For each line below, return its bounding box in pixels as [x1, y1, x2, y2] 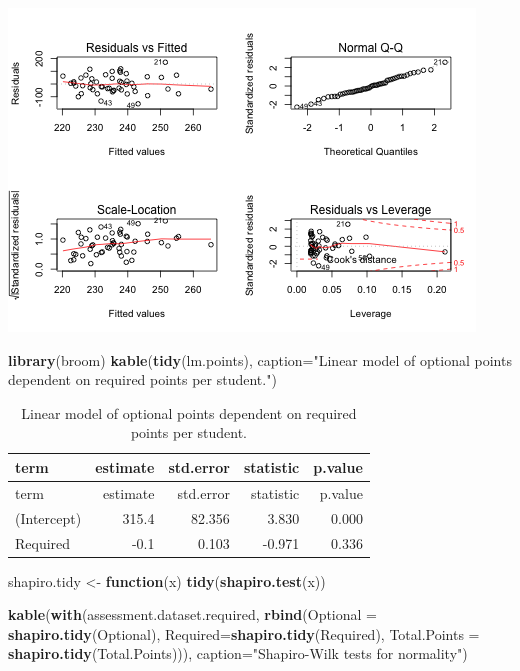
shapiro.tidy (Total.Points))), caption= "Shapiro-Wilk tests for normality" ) [8, 643, 468, 664]
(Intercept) [15, 507, 82, 528]
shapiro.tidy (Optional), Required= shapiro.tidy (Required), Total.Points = [8, 623, 480, 644]
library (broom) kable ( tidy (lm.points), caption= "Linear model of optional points [8, 349, 512, 370]
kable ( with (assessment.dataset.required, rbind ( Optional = [8, 604, 377, 625]
